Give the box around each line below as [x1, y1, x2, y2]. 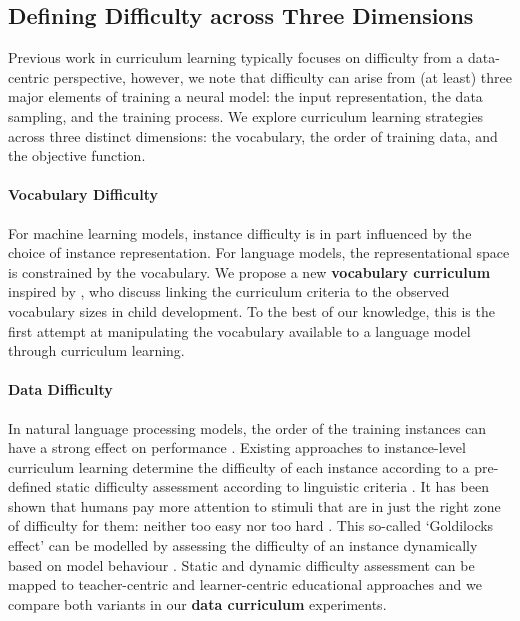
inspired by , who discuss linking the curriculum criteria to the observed [8, 281, 450, 302]
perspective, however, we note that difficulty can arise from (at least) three [53, 66, 513, 87]
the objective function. [8, 145, 146, 166]
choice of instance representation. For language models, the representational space [8, 242, 510, 263]
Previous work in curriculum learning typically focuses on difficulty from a [8, 47, 464, 68]
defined [8, 476, 52, 497]
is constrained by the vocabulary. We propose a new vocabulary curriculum [8, 261, 491, 282]
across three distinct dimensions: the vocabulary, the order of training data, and [8, 125, 498, 146]
